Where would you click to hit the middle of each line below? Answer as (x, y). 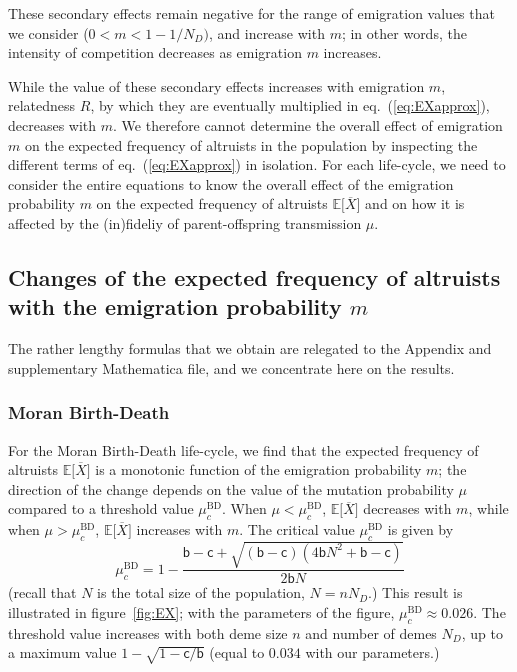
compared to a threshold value (101, 508)
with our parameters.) (372, 652)
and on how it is (415, 203)
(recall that (42, 592)
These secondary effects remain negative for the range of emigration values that (251, 13)
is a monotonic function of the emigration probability (258, 469)
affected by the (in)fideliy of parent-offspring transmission (185, 222)
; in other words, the (404, 32)
